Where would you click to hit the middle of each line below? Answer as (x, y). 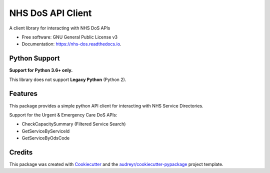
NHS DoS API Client (50, 13)
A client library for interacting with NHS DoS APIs (60, 28)
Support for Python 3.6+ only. (41, 70)
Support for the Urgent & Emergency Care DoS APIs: (63, 114)
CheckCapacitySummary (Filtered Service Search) (74, 124)
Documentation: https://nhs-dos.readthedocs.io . (72, 44)
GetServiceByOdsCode (46, 138)
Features (23, 94)
